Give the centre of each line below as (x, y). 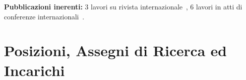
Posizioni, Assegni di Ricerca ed (116, 50)
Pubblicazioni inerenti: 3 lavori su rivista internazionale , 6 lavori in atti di (123, 6)
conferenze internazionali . (44, 16)
